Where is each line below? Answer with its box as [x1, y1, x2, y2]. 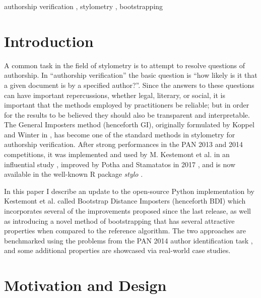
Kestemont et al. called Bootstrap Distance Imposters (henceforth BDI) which [4, 195, 246, 206]
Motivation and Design [4, 275, 167, 295]
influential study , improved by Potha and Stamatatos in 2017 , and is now [4, 159, 236, 169]
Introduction [4, 30, 94, 51]
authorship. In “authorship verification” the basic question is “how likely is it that [4, 70, 257, 80]
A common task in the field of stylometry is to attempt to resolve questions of [4, 60, 245, 70]
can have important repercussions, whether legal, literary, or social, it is [4, 89, 225, 100]
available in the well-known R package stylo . [4, 169, 143, 179]
